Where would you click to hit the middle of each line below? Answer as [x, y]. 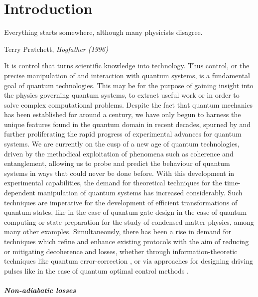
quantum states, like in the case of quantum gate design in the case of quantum [126, 212]
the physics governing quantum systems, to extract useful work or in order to [122, 95]
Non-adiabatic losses [40, 290]
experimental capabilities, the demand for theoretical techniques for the [113, 183]
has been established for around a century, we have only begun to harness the [123, 114]
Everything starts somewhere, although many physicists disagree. [103, 32]
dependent [20, 193]
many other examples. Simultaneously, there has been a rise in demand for [118, 231]
